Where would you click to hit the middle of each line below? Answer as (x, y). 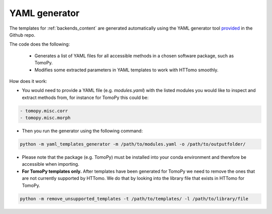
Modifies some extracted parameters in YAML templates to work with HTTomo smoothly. (126, 70)
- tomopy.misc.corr (44, 111)
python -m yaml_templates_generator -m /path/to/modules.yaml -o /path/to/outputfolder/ (133, 144)
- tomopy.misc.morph (45, 118)
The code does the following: (40, 44)
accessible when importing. (51, 164)
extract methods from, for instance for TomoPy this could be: (85, 97)
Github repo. (22, 35)
